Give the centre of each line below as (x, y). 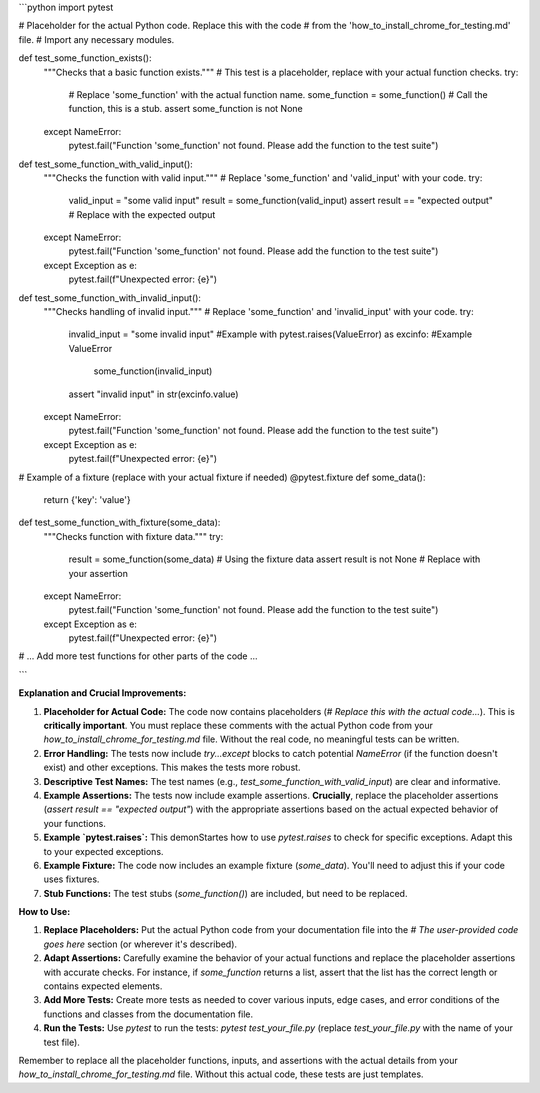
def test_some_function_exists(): (85, 58)
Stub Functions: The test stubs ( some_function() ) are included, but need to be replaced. (225, 893)
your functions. (75, 823)
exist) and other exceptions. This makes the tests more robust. (172, 767)
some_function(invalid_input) (153, 371)
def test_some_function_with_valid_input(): (106, 164)
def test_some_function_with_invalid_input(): (110, 297)
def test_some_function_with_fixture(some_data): (119, 522)
